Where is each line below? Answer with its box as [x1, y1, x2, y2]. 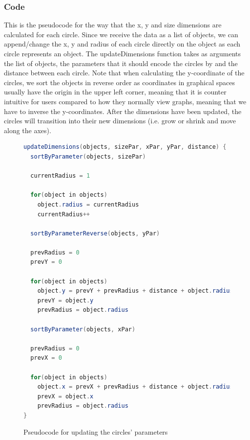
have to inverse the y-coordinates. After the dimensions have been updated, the [4, 106, 242, 116]
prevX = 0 [30, 354, 62, 362]
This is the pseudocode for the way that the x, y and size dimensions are [4, 20, 222, 30]
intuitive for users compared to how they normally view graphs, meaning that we [4, 96, 247, 106]
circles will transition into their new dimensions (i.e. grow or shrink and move [4, 116, 236, 126]
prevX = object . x [37, 393, 94, 400]
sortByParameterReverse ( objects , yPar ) [30, 230, 160, 237]
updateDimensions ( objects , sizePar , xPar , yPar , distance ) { [23, 143, 227, 151]
